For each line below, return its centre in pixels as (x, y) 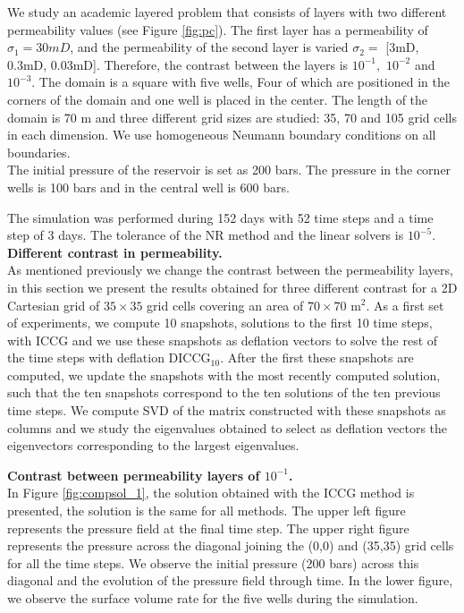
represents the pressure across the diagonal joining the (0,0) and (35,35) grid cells (231, 545)
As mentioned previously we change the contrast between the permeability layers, (230, 270)
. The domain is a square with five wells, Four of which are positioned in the (240, 82)
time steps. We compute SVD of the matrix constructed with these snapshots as (227, 410)
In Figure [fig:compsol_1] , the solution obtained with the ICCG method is (211, 493)
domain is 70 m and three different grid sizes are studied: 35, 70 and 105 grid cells (232, 117)
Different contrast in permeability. (115, 252)
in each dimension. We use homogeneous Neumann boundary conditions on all (222, 135)
